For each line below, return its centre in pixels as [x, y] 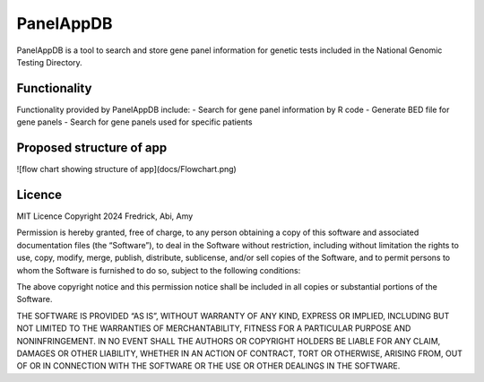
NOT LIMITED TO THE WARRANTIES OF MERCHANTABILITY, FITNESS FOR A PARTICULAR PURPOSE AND [214, 328]
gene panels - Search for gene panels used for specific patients [134, 122]
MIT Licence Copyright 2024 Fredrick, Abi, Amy [105, 216]
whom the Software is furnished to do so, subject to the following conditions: [159, 270]
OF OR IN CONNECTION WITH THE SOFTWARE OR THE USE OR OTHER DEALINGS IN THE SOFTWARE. [208, 366]
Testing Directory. [49, 62]
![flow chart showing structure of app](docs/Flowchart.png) [126, 169]
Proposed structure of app [92, 148]
